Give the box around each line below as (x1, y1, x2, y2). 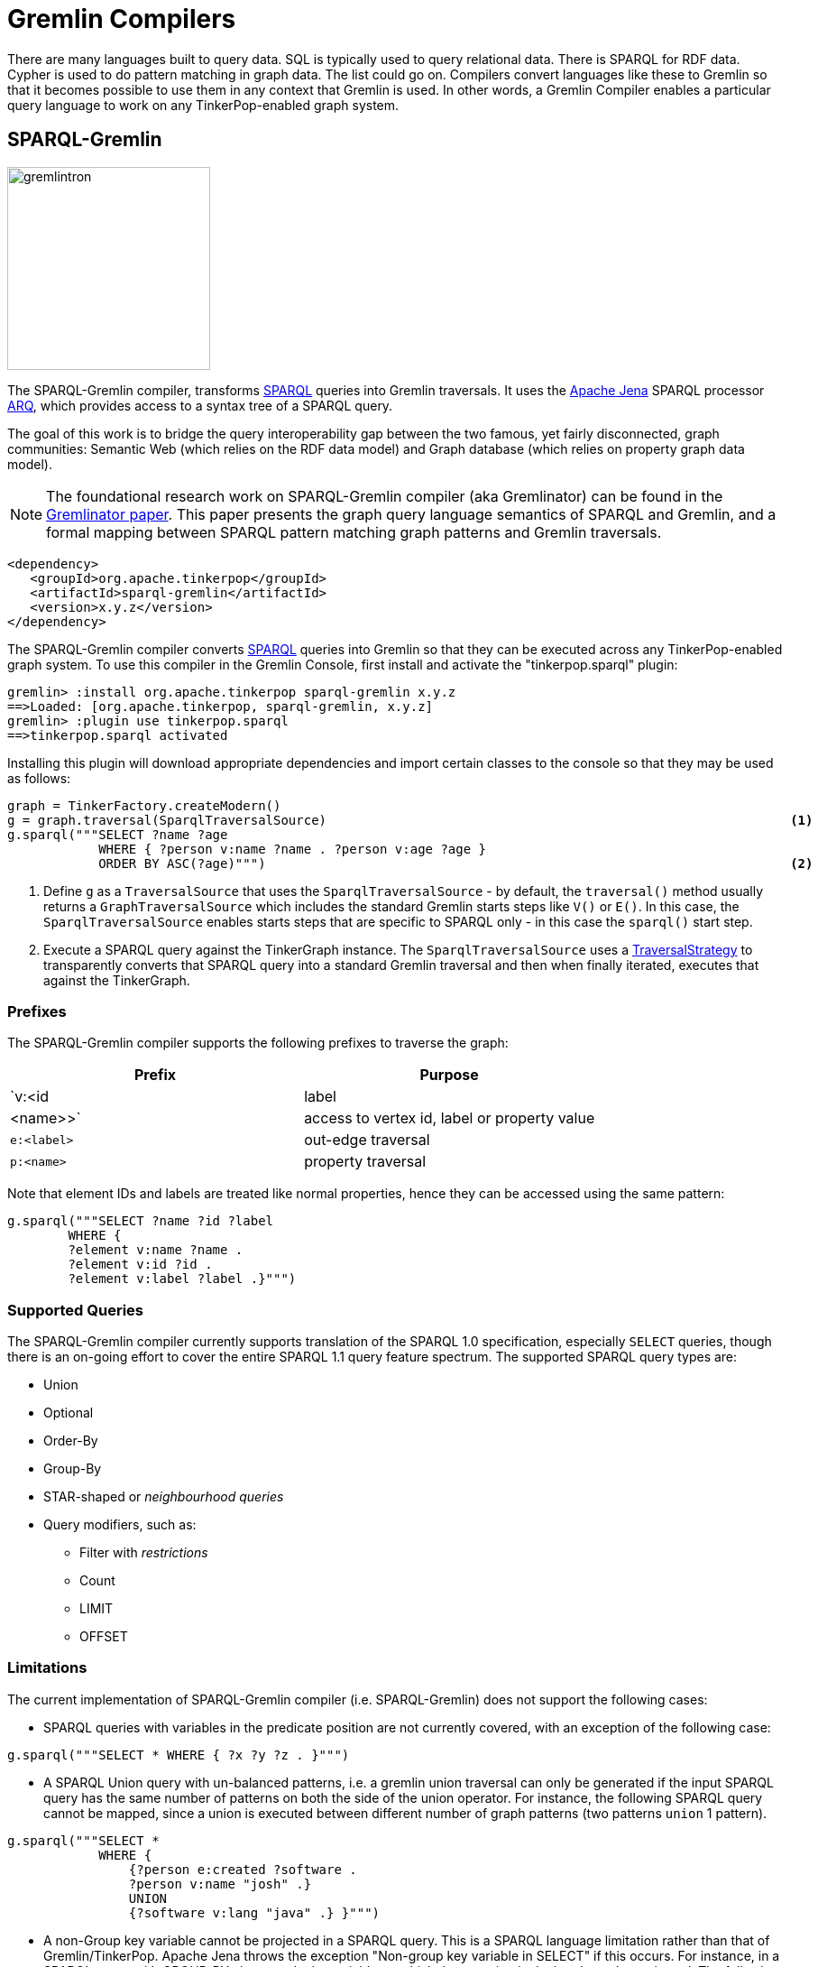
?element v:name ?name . (68, 1242, 244, 1258)
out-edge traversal (304, 1131, 430, 1150)
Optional (43, 1405, 94, 1421)
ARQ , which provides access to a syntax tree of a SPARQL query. (7, 397, 393, 413)
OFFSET (79, 1629, 128, 1645)
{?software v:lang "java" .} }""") (128, 1905, 381, 1920)
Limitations (7, 1658, 87, 1677)
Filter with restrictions (79, 1545, 208, 1561)
